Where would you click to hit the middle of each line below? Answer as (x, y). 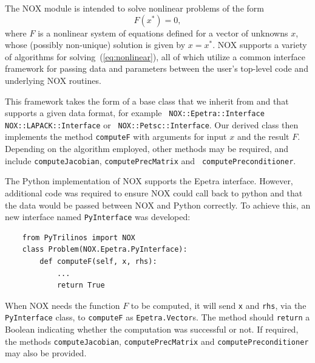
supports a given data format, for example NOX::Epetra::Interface (135, 113)
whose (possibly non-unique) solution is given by (95, 45)
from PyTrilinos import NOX (79, 237)
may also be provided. (46, 353)
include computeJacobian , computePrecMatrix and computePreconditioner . (151, 160)
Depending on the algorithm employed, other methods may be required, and (147, 149)
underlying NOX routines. (53, 80)
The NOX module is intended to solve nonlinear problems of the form (134, 8)
